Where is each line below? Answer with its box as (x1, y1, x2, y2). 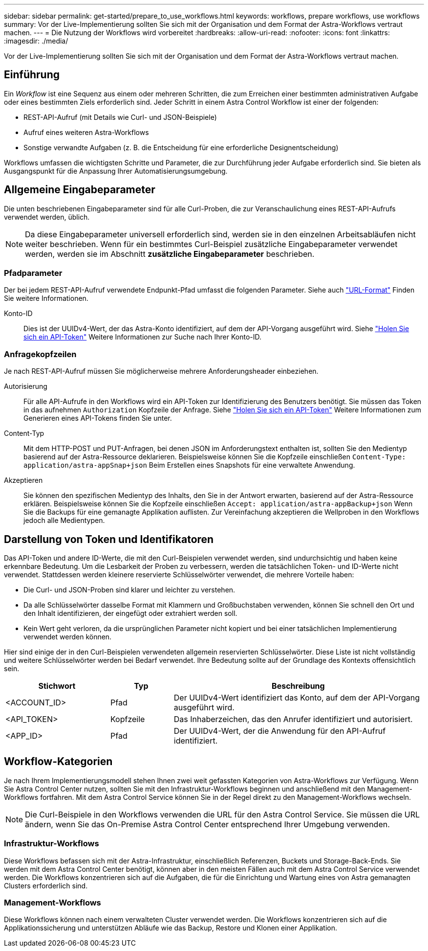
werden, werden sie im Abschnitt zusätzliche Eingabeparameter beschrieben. (25, 249, 315, 259)
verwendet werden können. (23, 633, 112, 641)
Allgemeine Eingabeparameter (4, 183, 155, 196)
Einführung (4, 68, 60, 81)
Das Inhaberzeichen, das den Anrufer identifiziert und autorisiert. (173, 714, 413, 725)
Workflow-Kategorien (4, 755, 113, 768)
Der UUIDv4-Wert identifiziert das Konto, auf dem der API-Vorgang (173, 693, 420, 703)
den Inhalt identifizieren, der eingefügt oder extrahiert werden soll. (23, 609, 237, 618)
